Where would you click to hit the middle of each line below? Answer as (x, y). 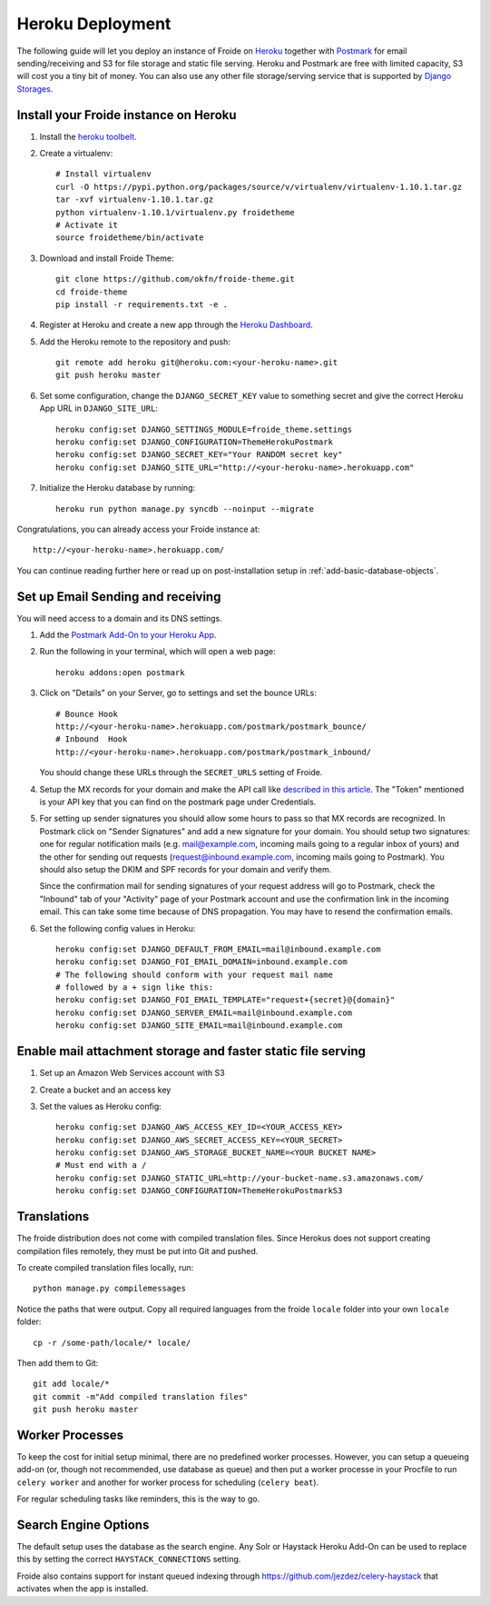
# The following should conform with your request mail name (194, 974)
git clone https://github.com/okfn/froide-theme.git (175, 279)
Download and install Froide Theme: (107, 258)
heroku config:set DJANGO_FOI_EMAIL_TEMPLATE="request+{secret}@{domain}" (225, 1000)
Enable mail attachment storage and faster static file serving (191, 1051)
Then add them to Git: (58, 1362)
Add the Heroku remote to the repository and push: (135, 342)
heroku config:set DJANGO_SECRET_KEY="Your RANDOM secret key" (199, 455)
